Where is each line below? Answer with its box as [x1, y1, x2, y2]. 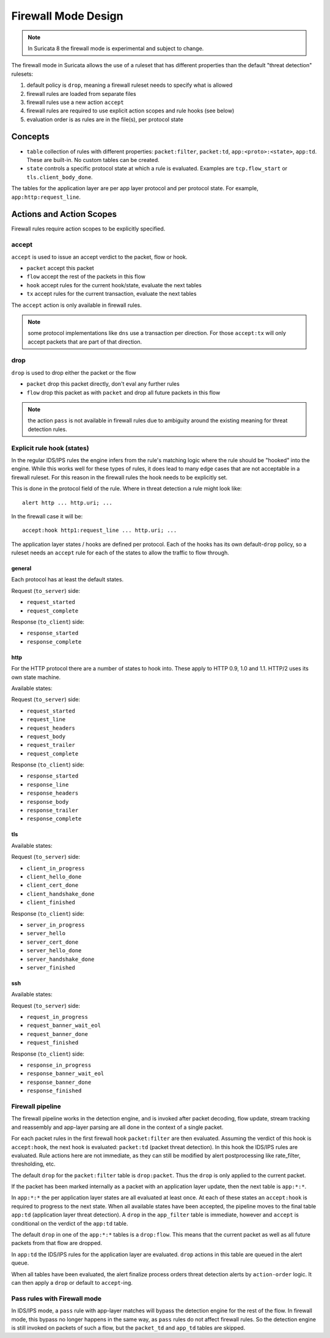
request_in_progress [26, 1013, 89, 1021]
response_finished [26, 1087, 82, 1094]
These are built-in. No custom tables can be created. [26, 156, 160, 163]
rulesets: [11, 70, 34, 78]
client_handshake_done [26, 890, 95, 897]
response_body [26, 798, 69, 805]
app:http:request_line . [11, 193, 81, 200]
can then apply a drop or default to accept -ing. [11, 1279, 133, 1286]
